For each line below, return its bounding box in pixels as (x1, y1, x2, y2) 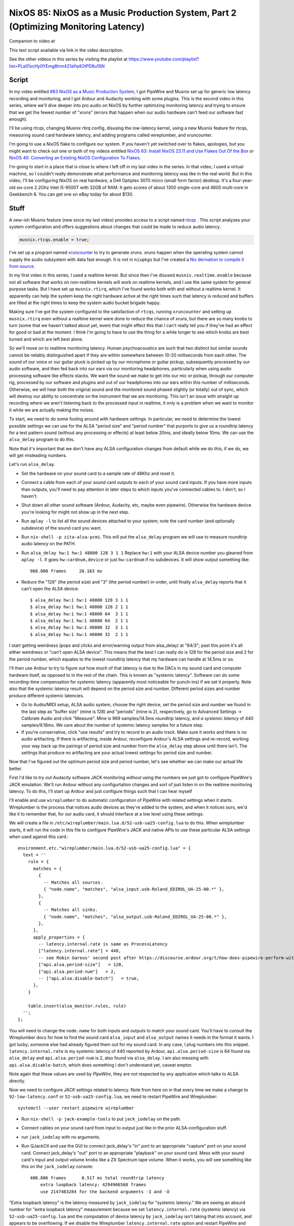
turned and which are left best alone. (9, 336, 83, 342)
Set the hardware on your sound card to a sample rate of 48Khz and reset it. (21, 470, 175, 476)
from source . (9, 263, 35, 269)
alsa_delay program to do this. (9, 436, 75, 442)
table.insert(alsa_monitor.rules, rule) (27, 1003, 127, 1009)
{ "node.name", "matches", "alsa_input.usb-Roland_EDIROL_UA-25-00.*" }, (43, 886, 225, 892)
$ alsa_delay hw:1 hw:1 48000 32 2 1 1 (30, 632, 128, 637)
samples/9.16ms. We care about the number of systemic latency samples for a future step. (21, 722, 204, 728)
